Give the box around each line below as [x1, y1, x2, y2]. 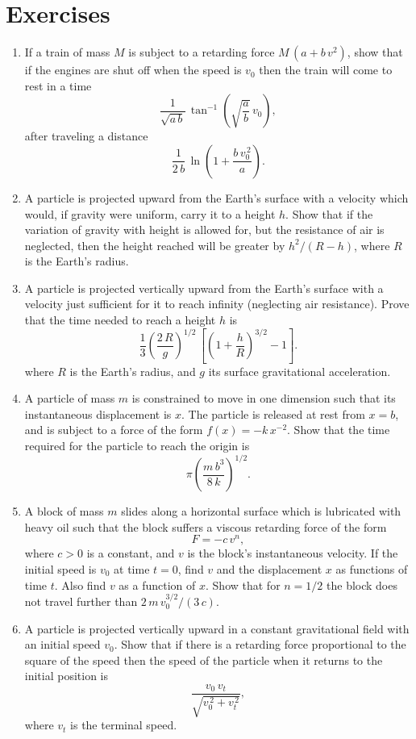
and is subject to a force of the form [24, 421, 203, 438]
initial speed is [24, 560, 97, 577]
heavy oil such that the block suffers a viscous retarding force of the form [24, 518, 387, 535]
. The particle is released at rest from [181, 405, 365, 422]
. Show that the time [287, 421, 390, 438]
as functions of [335, 560, 408, 577]
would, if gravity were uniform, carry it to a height [24, 205, 276, 222]
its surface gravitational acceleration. [208, 362, 391, 379]
